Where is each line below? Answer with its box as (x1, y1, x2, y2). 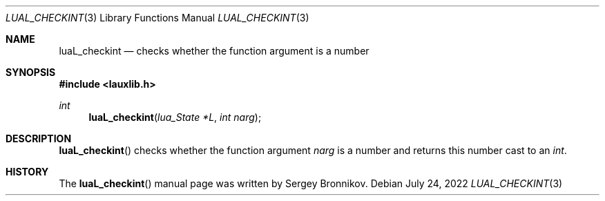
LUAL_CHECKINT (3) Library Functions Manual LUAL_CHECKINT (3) (6, 12, 309, 23)
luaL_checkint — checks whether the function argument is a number (59, 45, 369, 57)
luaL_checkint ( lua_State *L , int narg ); (88, 111, 262, 123)
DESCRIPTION (6, 133, 72, 144)
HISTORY (6, 166, 49, 178)
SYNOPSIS (6, 66, 56, 78)
